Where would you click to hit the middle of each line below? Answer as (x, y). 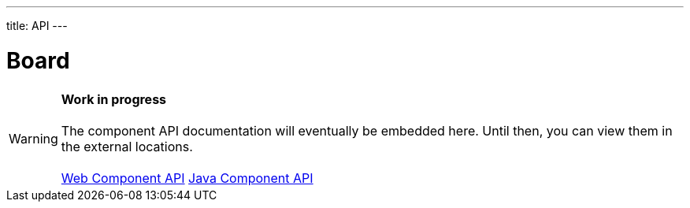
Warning (33, 138)
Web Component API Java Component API (187, 178)
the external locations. (127, 146)
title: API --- (37, 26)
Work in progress (114, 99)
